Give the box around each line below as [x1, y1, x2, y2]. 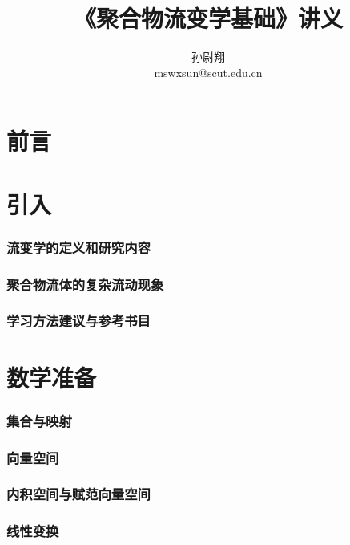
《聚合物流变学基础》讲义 [73, 2, 343, 35]
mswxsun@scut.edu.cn [154, 63, 263, 80]
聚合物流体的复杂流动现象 [6, 274, 164, 294]
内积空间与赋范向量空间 [6, 484, 151, 504]
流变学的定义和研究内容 [6, 237, 151, 257]
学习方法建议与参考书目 [6, 311, 151, 331]
